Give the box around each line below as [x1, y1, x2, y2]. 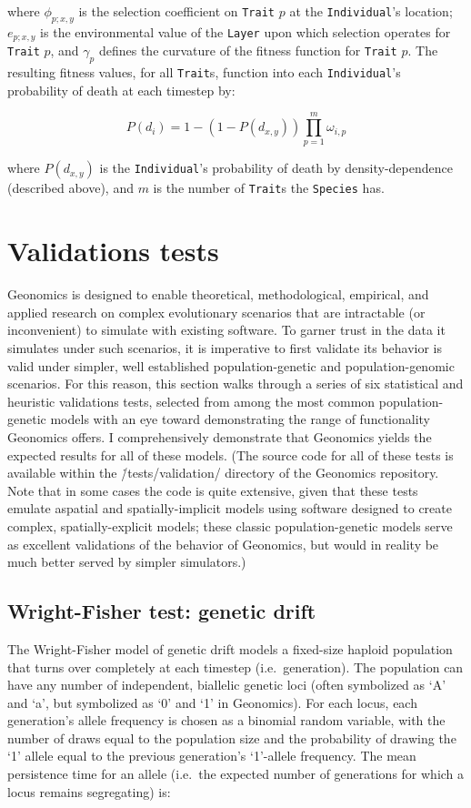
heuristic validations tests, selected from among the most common [7, 391, 376, 410]
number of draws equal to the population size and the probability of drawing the [7, 728, 456, 747]
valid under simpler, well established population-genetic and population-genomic [7, 356, 455, 375]
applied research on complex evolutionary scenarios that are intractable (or [7, 302, 426, 321]
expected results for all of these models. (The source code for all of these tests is [7, 445, 454, 464]
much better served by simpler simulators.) [7, 552, 246, 571]
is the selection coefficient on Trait [78, 2, 275, 20]
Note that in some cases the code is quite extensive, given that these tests [7, 480, 418, 500]
